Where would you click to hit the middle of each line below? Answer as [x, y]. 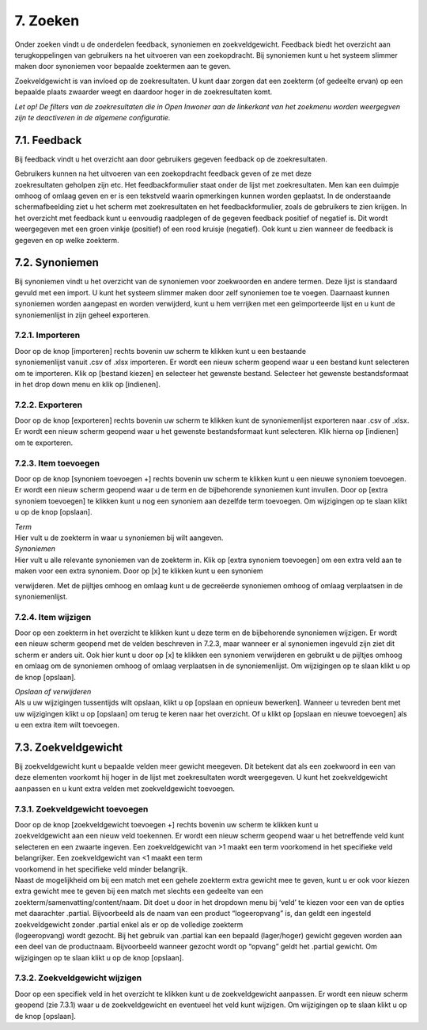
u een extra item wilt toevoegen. [67, 725]
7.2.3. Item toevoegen [57, 463]
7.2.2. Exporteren [49, 405]
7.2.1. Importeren [47, 335]
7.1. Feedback [48, 140]
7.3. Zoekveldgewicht [69, 747]
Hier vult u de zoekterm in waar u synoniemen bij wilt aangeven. [119, 538]
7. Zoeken [47, 21]
